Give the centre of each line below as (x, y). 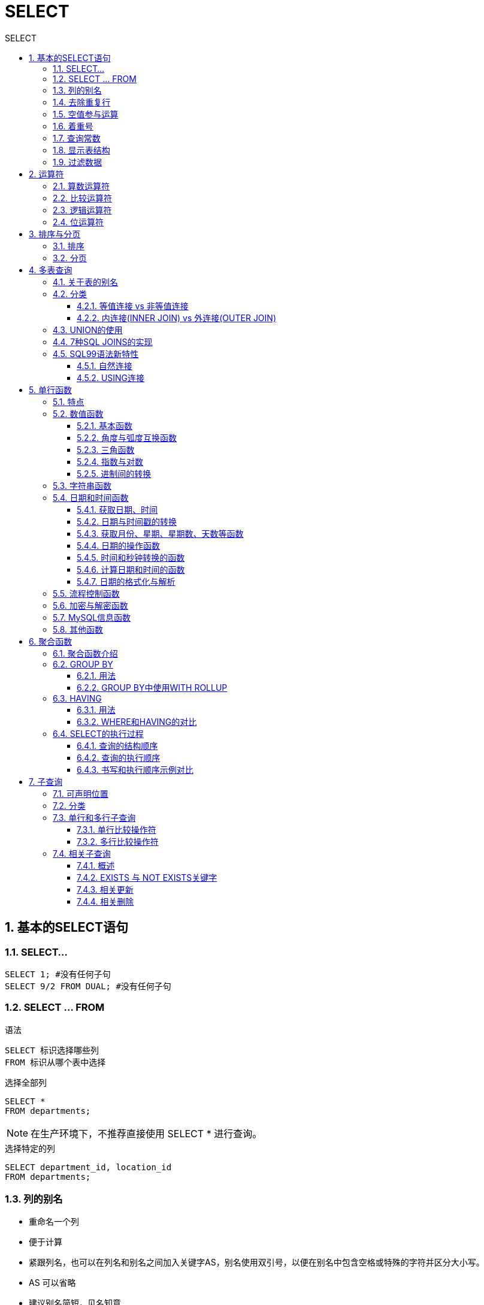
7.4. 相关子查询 (82, 853)
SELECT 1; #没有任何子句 (58, 974)
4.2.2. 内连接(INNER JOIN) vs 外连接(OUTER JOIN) (176, 318)
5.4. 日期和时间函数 (91, 497)
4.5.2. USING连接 (111, 377)
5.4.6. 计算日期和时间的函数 (131, 569)
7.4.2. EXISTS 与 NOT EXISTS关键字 (147, 877)
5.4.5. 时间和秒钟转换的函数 (131, 557)
